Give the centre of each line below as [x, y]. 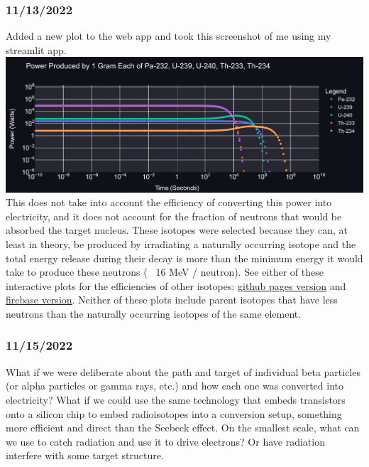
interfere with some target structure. [85, 455]
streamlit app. [36, 49]
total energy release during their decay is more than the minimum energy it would [184, 258]
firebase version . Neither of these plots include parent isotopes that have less [172, 300]
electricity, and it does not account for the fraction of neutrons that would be [174, 216]
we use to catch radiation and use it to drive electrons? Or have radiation [165, 441]
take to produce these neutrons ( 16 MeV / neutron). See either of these [165, 272]
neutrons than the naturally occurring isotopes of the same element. [154, 313]
